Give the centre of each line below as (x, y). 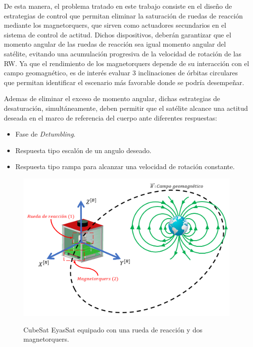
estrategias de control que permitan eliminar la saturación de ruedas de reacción (123, 15)
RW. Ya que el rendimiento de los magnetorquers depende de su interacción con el (126, 63)
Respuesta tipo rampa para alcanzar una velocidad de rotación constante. (125, 166)
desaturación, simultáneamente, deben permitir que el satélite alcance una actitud (126, 108)
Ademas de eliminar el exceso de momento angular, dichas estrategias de (112, 98)
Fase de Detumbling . (45, 134)
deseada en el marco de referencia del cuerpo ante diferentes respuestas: (111, 117)
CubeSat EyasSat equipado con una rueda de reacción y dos (113, 329)
